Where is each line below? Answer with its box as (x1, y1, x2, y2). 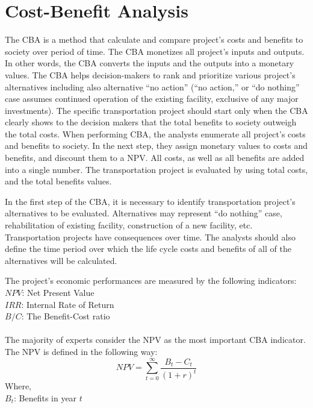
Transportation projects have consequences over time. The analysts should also (5, 230, 296, 243)
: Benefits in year (13, 391, 77, 404)
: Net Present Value (22, 286, 95, 298)
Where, (5, 380, 31, 392)
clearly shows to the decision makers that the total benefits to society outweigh (5, 116, 297, 128)
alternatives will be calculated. (5, 254, 117, 266)
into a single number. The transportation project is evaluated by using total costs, (5, 163, 308, 175)
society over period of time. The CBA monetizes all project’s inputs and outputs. (5, 45, 305, 57)
